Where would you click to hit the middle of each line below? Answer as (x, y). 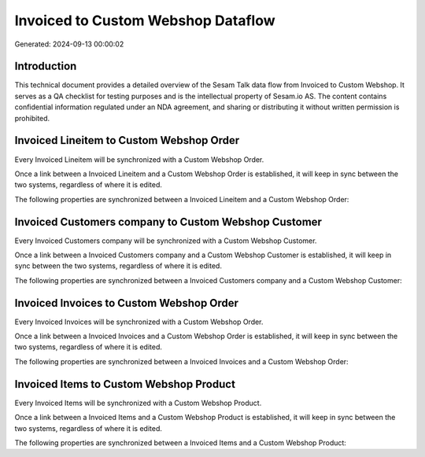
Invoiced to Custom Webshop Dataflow (145, 20)
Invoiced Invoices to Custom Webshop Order (127, 303)
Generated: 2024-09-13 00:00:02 (69, 44)
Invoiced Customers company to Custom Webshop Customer (168, 221)
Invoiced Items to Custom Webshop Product (125, 384)
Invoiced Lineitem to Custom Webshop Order (127, 140)
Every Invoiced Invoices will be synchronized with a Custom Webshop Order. (139, 322)
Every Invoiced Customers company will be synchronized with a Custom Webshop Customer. (166, 241)
